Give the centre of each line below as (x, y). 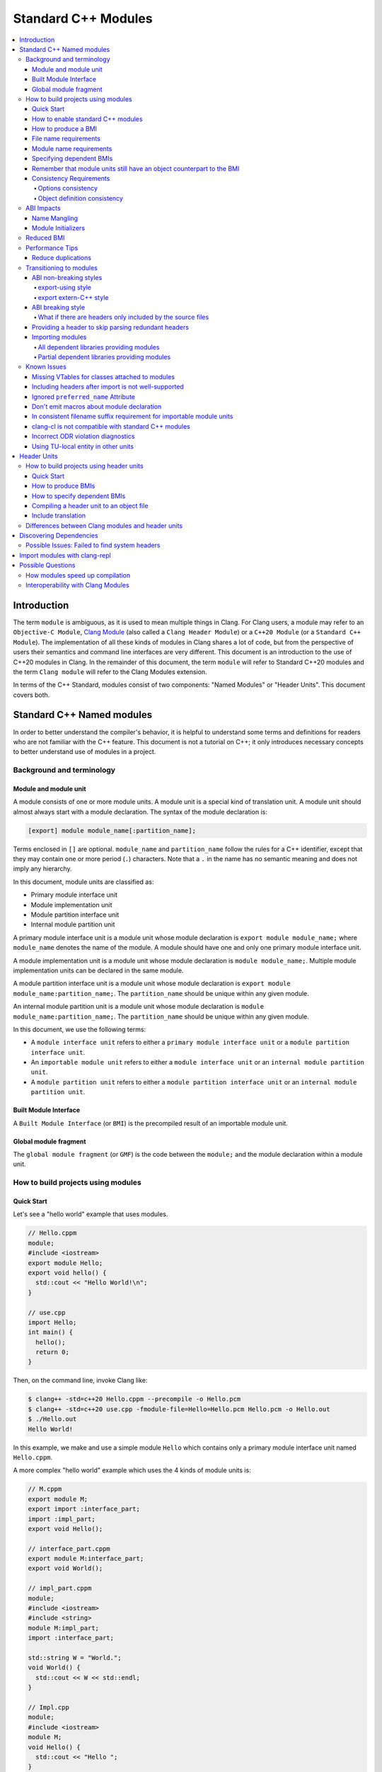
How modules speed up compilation (78, 575)
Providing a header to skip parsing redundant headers (110, 327)
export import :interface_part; (84, 1509)
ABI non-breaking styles (67, 277)
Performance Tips (52, 247)
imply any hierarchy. (42, 869)
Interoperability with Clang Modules (78, 585)
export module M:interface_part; (86, 1559)
